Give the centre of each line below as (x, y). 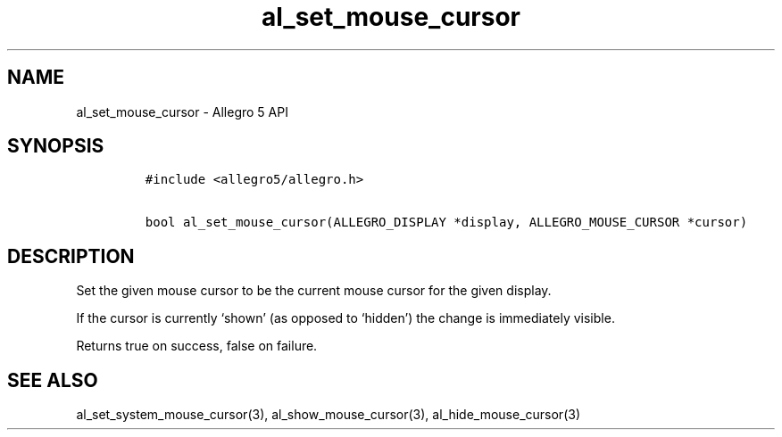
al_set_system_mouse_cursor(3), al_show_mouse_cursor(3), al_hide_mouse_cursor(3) (328, 415)
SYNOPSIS (56, 146)
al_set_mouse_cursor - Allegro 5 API (182, 111)
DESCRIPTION (71, 256)
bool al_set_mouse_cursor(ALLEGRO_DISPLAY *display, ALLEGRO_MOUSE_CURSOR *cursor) (446, 223)
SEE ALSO (53, 380)
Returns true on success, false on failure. (197, 346)
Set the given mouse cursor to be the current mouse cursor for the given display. (314, 291)
